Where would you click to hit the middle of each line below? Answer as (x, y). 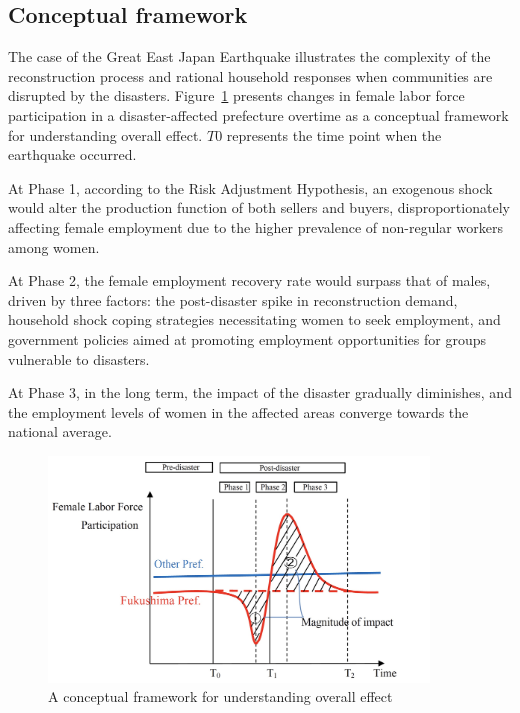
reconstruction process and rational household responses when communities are (250, 75)
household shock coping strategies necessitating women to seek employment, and (254, 319)
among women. (54, 246)
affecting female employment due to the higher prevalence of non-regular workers (255, 226)
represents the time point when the (334, 134)
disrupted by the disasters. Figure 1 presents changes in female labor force (236, 95)
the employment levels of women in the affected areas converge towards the (238, 411)
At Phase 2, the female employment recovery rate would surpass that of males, (249, 280)
